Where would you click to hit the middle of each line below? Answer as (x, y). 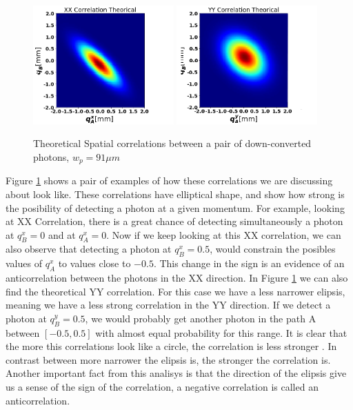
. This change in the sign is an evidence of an (249, 263)
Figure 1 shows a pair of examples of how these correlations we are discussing (169, 180)
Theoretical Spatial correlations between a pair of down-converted (172, 143)
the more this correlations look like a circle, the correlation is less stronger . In (171, 346)
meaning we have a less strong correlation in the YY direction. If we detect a (168, 305)
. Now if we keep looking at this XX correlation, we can (224, 234)
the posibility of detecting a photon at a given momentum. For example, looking (175, 207)
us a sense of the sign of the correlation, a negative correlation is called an (162, 387)
